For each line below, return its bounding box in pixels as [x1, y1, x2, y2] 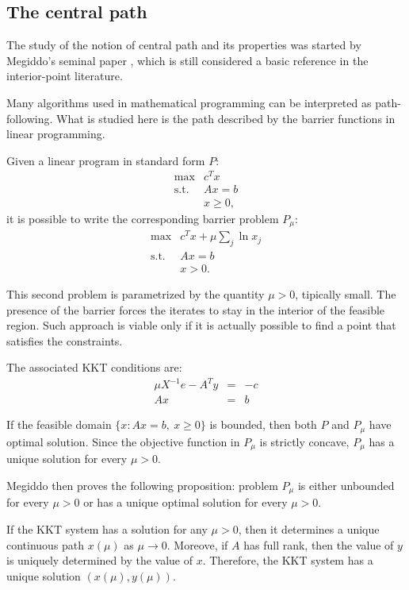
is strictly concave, [259, 433, 350, 449]
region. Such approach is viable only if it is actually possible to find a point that [6, 317, 396, 334]
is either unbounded [297, 476, 395, 493]
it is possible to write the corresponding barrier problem [6, 210, 279, 226]
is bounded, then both [209, 416, 317, 433]
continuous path [6, 536, 85, 553]
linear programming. [6, 125, 105, 142]
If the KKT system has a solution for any [6, 521, 208, 538]
